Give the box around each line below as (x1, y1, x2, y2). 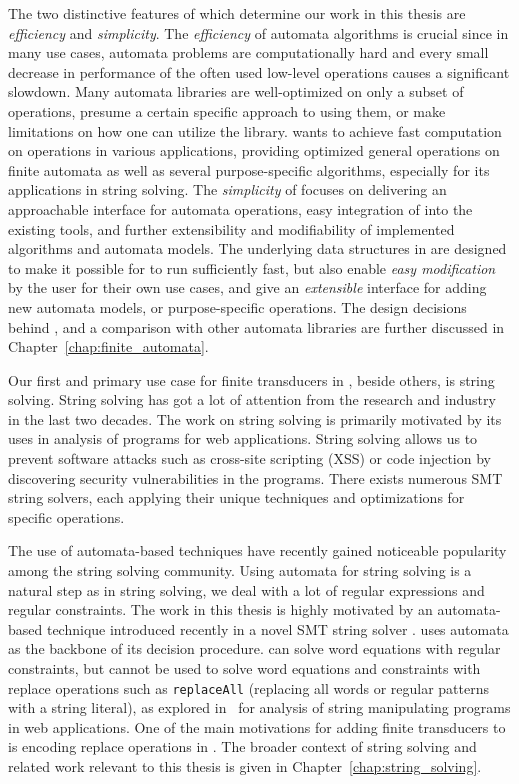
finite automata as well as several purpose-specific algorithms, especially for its (8, 159, 490, 180)
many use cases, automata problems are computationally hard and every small (8, 42, 489, 63)
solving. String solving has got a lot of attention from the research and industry (8, 389, 496, 410)
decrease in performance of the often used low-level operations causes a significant (8, 61, 510, 82)
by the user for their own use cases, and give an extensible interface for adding (8, 277, 487, 298)
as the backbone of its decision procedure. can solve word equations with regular (8, 638, 501, 659)
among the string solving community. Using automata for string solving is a (8, 560, 472, 581)
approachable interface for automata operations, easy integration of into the (8, 198, 473, 219)
